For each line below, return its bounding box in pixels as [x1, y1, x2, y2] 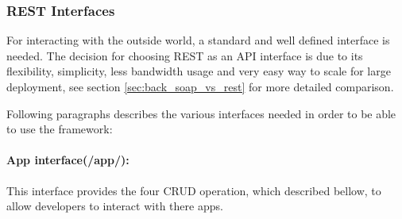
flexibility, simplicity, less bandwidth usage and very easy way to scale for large [6, 63, 391, 79]
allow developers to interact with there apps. [6, 198, 223, 214]
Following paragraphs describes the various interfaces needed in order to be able [6, 105, 396, 121]
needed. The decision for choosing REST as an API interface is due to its [6, 47, 363, 63]
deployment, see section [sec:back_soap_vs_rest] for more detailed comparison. [6, 79, 394, 94]
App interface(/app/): [6, 152, 129, 168]
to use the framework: [6, 121, 113, 137]
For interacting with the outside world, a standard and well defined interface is [6, 32, 390, 48]
